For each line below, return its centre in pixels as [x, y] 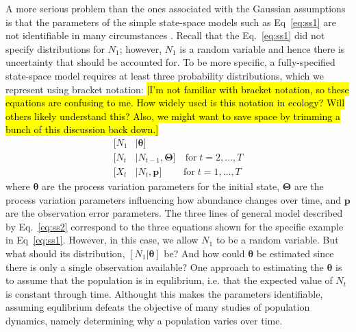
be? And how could [204, 253]
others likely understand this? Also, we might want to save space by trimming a [173, 116]
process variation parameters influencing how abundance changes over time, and [174, 199]
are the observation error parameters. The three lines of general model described [174, 213]
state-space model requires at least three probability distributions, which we [165, 75]
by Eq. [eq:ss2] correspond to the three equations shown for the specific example [175, 226]
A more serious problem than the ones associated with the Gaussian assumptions [176, 8]
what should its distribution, [65, 253]
